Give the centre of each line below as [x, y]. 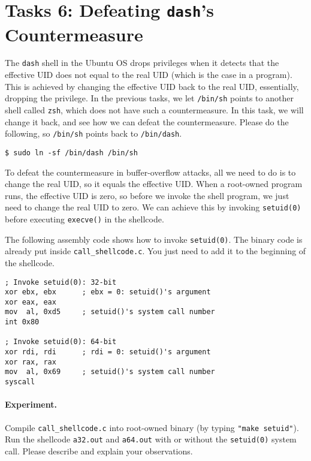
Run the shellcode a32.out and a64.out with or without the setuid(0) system [151, 439]
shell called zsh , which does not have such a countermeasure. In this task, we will [154, 109]
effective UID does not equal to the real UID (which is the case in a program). [149, 75]
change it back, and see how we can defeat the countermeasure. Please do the [147, 121]
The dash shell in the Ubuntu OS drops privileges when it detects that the [142, 63]
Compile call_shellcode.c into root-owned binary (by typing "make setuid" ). [152, 427]
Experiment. [31, 404]
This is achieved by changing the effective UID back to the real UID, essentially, [152, 86]
